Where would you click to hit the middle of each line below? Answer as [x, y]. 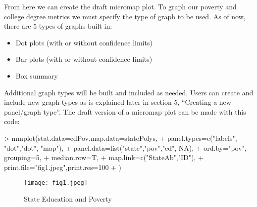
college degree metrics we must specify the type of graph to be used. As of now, [125, 16]
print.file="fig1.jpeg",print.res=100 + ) [63, 167]
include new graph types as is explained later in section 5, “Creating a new [118, 102]
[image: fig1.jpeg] [56, 183]
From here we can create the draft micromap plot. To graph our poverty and [120, 6]
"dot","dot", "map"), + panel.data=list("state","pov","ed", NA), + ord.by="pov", [125, 147]
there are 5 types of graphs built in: [58, 26]
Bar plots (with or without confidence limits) [84, 59]
